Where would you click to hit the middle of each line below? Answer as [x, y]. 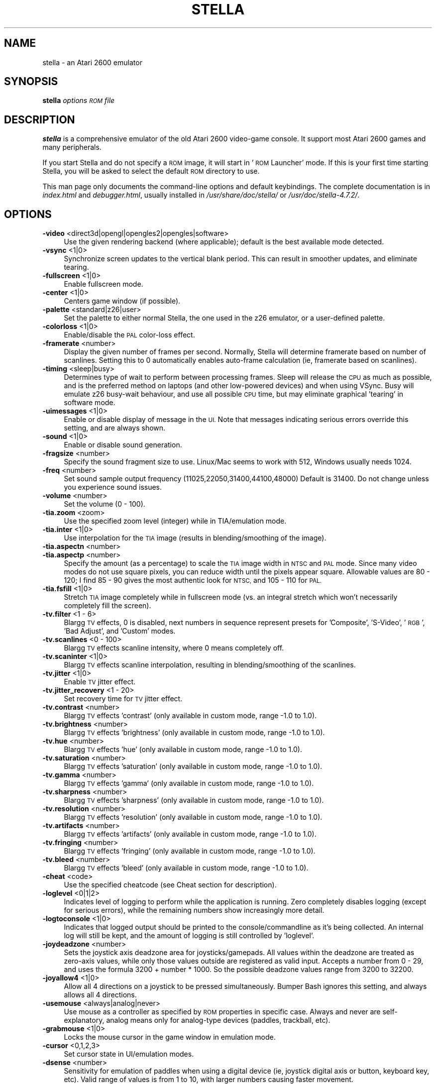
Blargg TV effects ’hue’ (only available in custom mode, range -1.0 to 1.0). [183, 750]
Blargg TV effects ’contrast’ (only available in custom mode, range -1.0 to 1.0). [190, 716]
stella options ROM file [79, 101]
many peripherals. [72, 147]
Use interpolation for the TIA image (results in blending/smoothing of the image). [195, 538]
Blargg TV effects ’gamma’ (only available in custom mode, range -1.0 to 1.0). [189, 783]
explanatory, [84, 1020]
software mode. [90, 403]
